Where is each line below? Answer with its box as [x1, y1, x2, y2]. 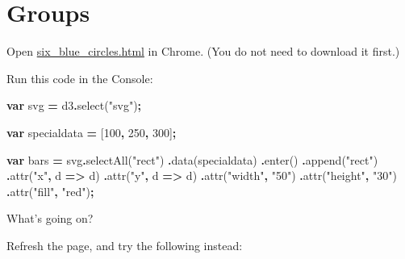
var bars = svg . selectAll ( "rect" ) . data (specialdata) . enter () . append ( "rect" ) [6, 151, 378, 168]
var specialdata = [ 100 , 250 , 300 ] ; [6, 123, 177, 140]
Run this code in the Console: [6, 69, 153, 86]
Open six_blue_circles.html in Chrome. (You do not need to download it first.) [6, 43, 400, 60]
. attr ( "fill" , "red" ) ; [6, 182, 94, 199]
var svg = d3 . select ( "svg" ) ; [6, 97, 142, 114]
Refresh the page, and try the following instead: [6, 236, 243, 253]
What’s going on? [6, 210, 94, 227]
